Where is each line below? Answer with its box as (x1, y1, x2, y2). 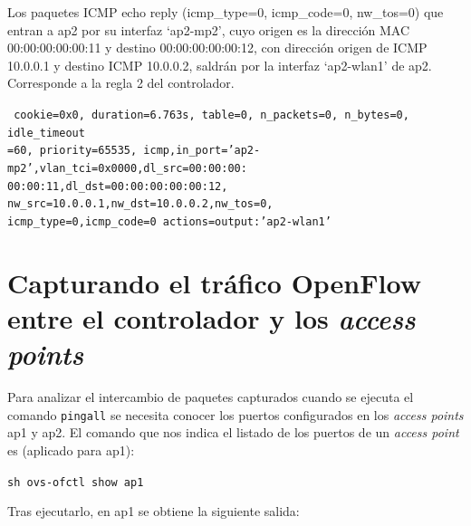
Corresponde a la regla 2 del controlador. (7, 73, 235, 92)
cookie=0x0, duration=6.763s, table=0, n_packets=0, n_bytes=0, (14, 108, 409, 121)
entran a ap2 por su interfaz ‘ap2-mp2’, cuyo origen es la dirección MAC (7, 20, 410, 39)
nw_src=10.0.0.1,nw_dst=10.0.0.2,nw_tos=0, (7, 197, 274, 211)
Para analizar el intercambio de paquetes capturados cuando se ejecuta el (7, 387, 414, 406)
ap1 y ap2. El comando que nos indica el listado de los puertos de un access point (7, 423, 459, 442)
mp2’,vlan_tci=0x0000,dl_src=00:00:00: (7, 161, 247, 175)
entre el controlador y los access (7, 299, 416, 337)
